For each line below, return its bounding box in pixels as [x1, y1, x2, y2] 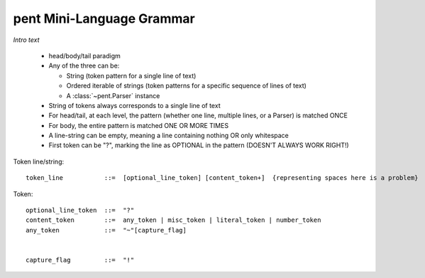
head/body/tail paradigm [48, 51, 121, 60]
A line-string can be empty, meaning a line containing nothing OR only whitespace [48, 132, 289, 140]
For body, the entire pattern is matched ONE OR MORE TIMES [48, 121, 229, 129]
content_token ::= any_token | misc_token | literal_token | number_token [26, 216, 321, 224]
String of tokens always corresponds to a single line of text [48, 101, 221, 109]
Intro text [13, 36, 40, 44]
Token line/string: [13, 157, 64, 166]
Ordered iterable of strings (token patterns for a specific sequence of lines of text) [66, 82, 307, 90]
